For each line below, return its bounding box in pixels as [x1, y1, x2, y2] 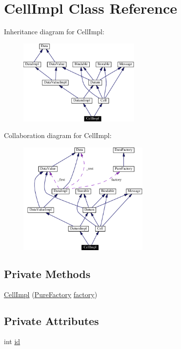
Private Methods [4, 266, 91, 281]
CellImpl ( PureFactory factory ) [4, 289, 98, 300]
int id [4, 336, 20, 346]
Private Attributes [4, 313, 99, 328]
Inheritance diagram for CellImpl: [4, 26, 104, 37]
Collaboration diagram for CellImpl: [4, 130, 112, 140]
